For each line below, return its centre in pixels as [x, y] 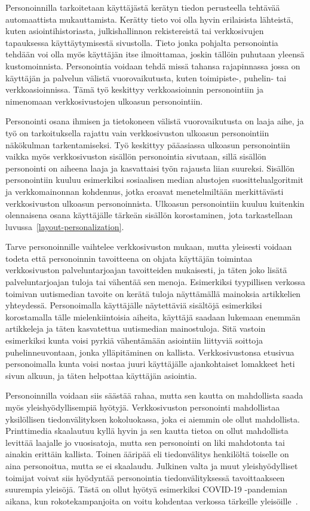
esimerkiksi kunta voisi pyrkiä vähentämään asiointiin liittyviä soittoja [134, 340]
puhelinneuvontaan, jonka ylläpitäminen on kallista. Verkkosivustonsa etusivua [150, 352]
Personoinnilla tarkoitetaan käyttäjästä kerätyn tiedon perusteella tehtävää [143, 7]
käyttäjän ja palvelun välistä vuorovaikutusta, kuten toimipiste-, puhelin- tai [146, 77]
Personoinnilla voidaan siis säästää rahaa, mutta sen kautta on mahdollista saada [154, 395]
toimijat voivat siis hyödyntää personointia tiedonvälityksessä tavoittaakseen [145, 477]
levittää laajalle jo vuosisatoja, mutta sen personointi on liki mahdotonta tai [145, 442]
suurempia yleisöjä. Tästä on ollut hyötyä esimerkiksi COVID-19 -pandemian [147, 489]
